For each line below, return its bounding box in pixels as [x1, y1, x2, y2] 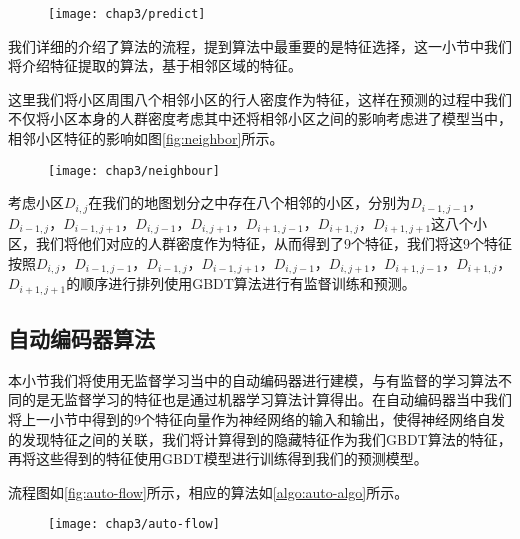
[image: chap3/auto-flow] [48, 517, 220, 532]
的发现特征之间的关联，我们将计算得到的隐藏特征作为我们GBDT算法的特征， [8, 428, 512, 449]
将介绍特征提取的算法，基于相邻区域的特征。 [8, 55, 302, 76]
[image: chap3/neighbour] [48, 163, 220, 178]
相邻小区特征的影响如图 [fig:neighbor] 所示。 [8, 128, 284, 149]
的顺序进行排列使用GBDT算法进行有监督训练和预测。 [66, 273, 416, 294]
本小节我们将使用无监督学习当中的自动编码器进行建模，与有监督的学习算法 [8, 369, 498, 390]
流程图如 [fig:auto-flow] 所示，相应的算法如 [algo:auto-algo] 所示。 [8, 481, 409, 502]
